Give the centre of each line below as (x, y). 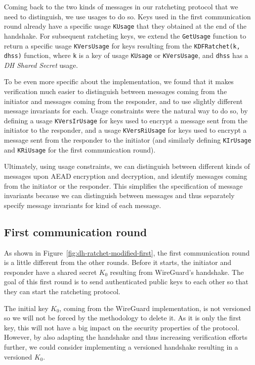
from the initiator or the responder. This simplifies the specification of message (123, 185)
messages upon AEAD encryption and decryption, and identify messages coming (126, 176)
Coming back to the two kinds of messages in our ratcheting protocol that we (121, 6)
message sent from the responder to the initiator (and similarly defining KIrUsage (128, 140)
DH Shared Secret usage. (41, 65)
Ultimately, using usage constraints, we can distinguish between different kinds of (127, 166)
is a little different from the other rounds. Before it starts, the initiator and (118, 262)
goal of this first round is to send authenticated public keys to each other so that (126, 282)
